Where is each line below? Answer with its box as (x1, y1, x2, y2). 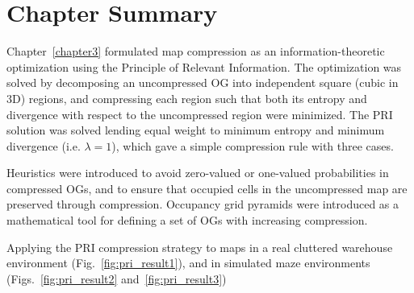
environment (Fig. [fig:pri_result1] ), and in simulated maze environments (6, 254, 370, 271)
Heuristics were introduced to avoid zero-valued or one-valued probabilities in (6, 164, 389, 181)
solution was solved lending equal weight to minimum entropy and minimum (6, 122, 385, 138)
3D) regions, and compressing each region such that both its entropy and (6, 89, 367, 106)
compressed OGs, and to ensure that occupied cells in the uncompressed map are (6, 180, 408, 196)
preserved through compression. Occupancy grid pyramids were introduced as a (6, 196, 399, 213)
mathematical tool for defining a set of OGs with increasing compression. (6, 212, 368, 229)
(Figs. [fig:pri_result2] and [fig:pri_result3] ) (6, 270, 227, 287)
